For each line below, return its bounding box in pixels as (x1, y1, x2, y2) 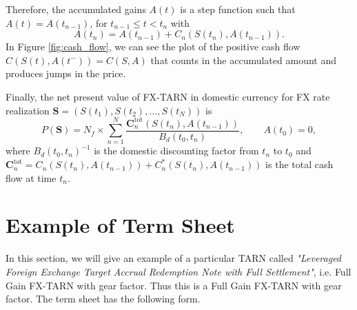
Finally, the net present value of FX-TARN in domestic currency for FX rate (6, 89, 330, 103)
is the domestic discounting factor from (94, 143, 259, 158)
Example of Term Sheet (6, 211, 235, 239)
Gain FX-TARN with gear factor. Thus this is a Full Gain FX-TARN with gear (6, 278, 342, 292)
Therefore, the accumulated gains (6, 2, 146, 16)
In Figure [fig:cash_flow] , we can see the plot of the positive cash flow (6, 39, 300, 54)
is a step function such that (180, 2, 296, 16)
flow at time (6, 170, 57, 185)
